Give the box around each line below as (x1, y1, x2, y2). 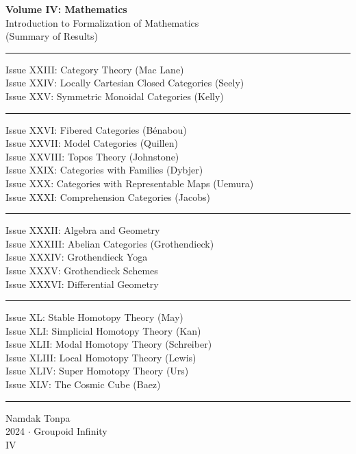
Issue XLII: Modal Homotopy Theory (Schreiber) (5, 337, 212, 351)
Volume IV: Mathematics (5, 2, 127, 16)
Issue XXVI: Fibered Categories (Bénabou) (5, 122, 187, 136)
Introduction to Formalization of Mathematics (5, 15, 199, 29)
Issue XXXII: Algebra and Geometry (5, 223, 160, 237)
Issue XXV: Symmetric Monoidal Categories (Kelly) (5, 88, 224, 103)
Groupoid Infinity (34, 424, 107, 438)
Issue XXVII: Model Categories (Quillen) (5, 136, 178, 150)
